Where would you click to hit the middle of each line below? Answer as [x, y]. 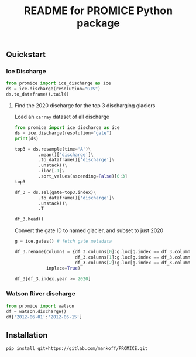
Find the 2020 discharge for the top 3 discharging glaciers [85, 106]
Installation [27, 335]
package [98, 23]
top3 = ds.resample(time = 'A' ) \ [53, 149]
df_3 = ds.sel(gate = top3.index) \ [55, 192]
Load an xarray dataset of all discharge [62, 117]
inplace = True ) [63, 268]
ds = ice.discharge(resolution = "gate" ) [63, 133]
